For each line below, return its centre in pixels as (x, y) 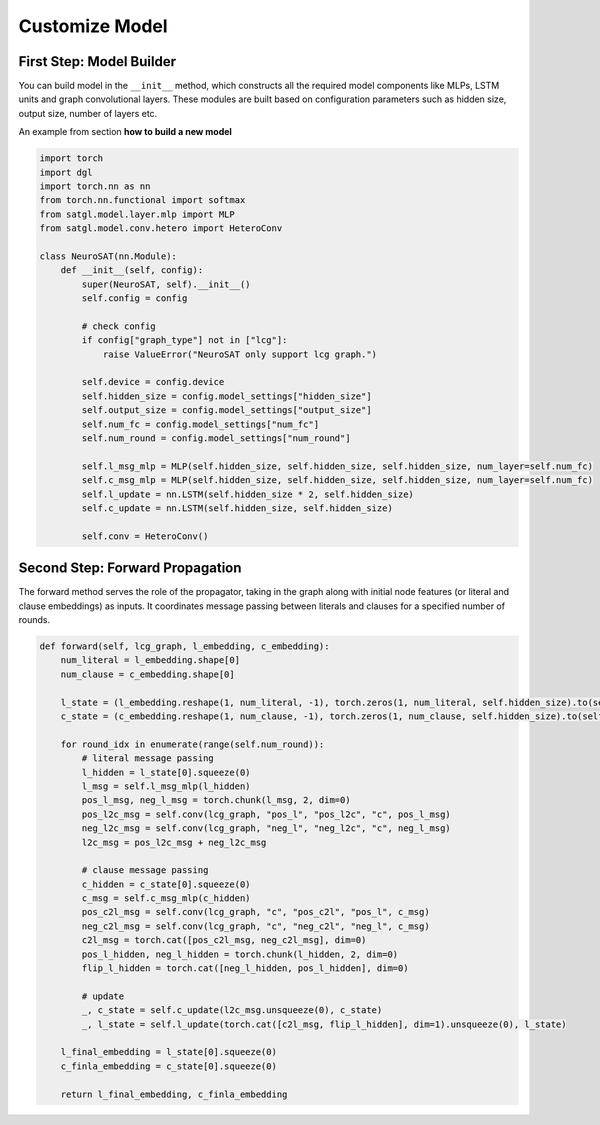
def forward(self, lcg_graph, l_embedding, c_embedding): (184, 646)
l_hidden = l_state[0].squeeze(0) (166, 772)
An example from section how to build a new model (125, 132)
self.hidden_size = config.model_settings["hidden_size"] (226, 396)
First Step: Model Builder (97, 61)
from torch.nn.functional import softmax (142, 200)
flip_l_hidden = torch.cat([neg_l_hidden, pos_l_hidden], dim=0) (245, 968)
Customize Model (93, 26)
